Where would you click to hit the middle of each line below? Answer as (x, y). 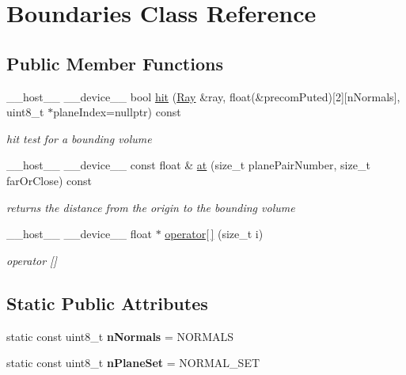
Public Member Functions (115, 63)
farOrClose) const (49, 180)
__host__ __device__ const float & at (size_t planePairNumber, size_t (188, 165)
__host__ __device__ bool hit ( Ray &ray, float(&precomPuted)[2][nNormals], (203, 96)
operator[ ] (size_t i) (214, 234)
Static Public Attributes (107, 303)
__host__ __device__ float (80, 234)
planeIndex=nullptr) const (117, 112)
